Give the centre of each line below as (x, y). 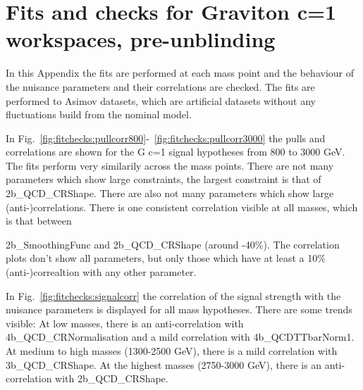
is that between (39, 221)
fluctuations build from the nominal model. (99, 114)
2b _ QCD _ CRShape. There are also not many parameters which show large (170, 193)
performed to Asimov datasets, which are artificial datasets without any (161, 100)
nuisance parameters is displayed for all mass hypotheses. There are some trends (179, 309)
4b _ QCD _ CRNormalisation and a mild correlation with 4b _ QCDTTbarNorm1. (180, 337)
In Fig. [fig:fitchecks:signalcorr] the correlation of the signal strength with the (173, 295)
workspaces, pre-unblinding (141, 39)
